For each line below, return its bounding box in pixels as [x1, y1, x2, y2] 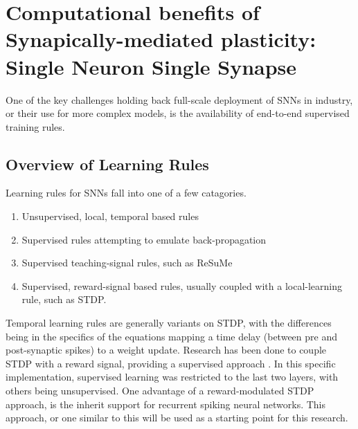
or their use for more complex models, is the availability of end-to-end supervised [6, 106, 350, 120]
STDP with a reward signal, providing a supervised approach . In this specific [6, 356, 336, 370]
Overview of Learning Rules [6, 153, 209, 174]
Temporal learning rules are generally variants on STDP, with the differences [6, 316, 332, 330]
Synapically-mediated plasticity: [6, 25, 316, 53]
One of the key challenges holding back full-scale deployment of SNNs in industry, [6, 92, 353, 107]
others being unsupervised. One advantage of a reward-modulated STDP [6, 383, 314, 398]
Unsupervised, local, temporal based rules [21, 209, 199, 223]
